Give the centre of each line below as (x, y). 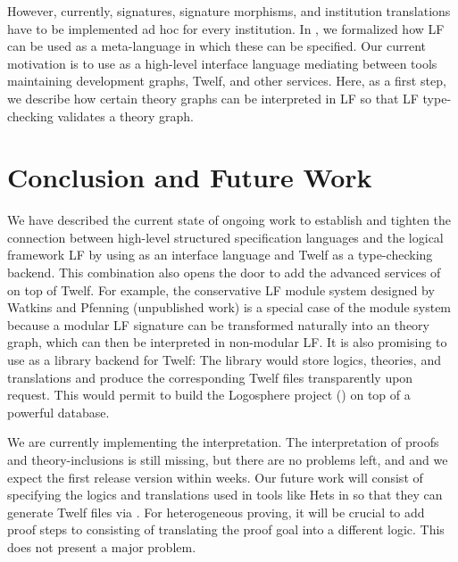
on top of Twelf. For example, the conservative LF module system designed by (221, 289)
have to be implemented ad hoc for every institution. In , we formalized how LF (226, 28)
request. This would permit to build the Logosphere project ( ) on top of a (209, 395)
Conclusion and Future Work (190, 177)
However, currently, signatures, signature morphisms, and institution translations (229, 11)
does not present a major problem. (102, 546)
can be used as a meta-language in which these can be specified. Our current (217, 46)
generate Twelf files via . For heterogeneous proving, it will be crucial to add (216, 512)
